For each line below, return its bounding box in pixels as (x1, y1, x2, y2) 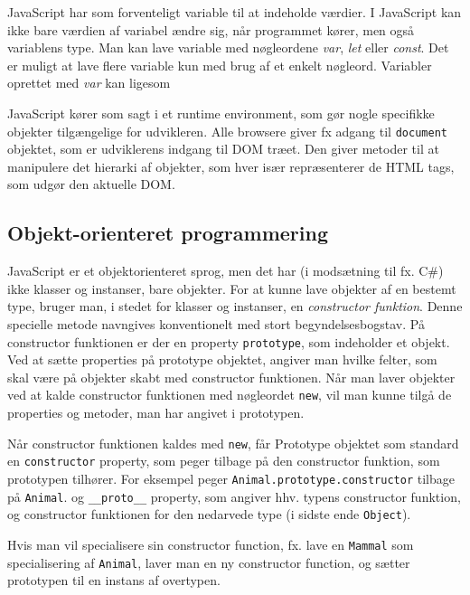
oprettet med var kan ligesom (7, 73, 171, 92)
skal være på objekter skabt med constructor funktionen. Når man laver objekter (7, 367, 456, 386)
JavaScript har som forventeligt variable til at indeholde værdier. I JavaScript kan (7, 3, 462, 21)
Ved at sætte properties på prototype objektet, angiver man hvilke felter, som (7, 350, 437, 369)
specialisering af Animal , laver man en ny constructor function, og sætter (7, 552, 410, 571)
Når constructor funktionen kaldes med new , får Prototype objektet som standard (7, 433, 459, 452)
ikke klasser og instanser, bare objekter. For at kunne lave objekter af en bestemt (7, 279, 456, 297)
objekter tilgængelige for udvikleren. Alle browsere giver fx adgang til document (7, 121, 447, 140)
